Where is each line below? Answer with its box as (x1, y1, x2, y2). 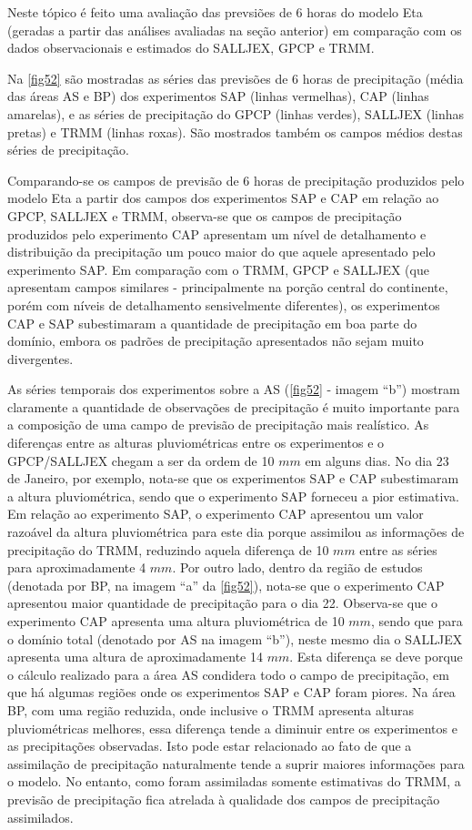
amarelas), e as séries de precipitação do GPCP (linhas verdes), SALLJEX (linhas (7, 104, 465, 123)
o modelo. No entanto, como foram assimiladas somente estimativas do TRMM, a (7, 772, 461, 791)
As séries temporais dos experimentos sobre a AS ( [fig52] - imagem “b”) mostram (7, 380, 460, 399)
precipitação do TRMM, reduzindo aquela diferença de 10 (7, 540, 329, 559)
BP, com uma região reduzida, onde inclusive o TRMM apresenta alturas (7, 700, 415, 719)
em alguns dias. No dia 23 (305, 450, 449, 470)
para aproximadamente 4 (7, 558, 146, 577)
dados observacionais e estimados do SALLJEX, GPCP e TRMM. (7, 38, 375, 57)
